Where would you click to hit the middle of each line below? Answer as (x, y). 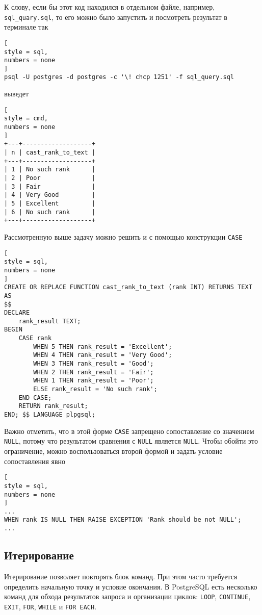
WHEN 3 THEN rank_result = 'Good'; (94, 364)
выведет (17, 94)
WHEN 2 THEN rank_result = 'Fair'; (94, 372)
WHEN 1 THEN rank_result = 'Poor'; (94, 381)
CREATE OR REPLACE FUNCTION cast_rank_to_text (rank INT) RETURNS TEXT (128, 287)
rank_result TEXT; (50, 321)
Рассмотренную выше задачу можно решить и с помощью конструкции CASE (123, 236)
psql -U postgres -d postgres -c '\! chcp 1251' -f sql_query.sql (119, 77)
